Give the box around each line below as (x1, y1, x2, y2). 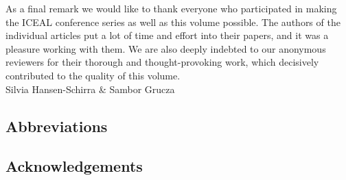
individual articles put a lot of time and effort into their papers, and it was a (5, 28, 329, 42)
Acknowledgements (5, 155, 143, 177)
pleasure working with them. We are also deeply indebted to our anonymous (5, 41, 326, 55)
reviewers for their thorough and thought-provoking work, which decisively (5, 55, 319, 69)
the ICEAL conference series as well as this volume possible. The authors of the (5, 14, 341, 29)
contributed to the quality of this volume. (5, 68, 181, 82)
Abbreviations (5, 115, 108, 136)
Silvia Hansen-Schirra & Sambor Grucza (5, 81, 175, 96)
